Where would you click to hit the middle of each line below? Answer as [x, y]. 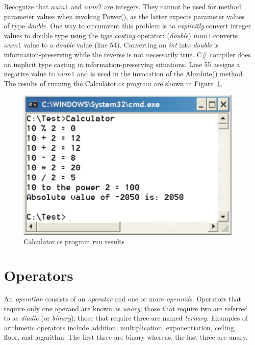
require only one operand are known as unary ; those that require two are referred [126, 308]
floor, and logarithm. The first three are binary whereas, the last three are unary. [126, 337]
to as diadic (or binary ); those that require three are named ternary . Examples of [126, 318]
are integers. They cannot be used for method [172, 6]
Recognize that [26, 6]
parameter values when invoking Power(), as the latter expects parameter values [125, 16]
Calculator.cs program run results [74, 241]
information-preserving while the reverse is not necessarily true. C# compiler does [127, 54]
